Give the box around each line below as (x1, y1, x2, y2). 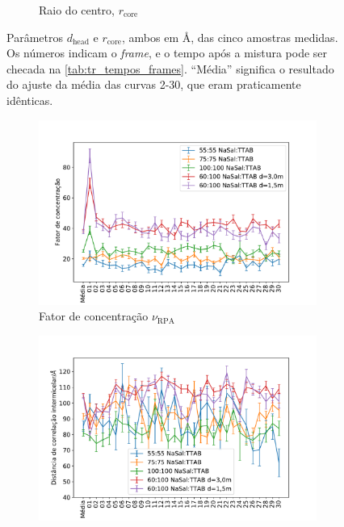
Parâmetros (6, 28, 63, 45)
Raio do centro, (39, 2, 115, 18)
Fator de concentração (39, 307, 149, 324)
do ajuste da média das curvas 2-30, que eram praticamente (6, 76, 301, 93)
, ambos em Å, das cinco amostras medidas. (121, 28, 338, 45)
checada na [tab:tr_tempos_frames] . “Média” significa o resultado (6, 60, 334, 77)
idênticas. (6, 91, 53, 108)
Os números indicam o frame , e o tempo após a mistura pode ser (6, 44, 328, 61)
